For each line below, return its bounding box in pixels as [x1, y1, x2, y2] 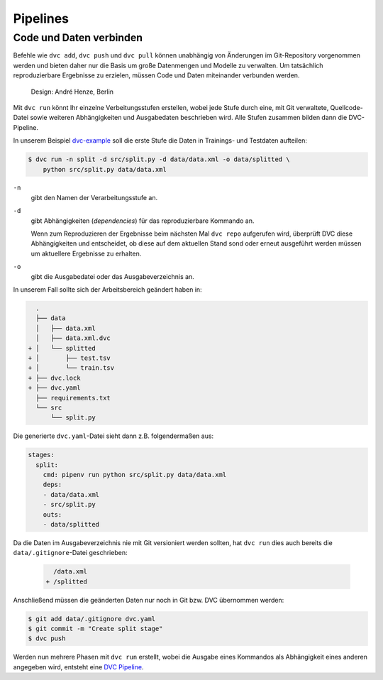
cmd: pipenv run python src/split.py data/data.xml [43, 471, 227, 479]
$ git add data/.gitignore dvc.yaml [28, 615, 156, 623]
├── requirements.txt [35, 394, 111, 402]
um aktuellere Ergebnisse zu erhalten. [30, 249, 142, 258]
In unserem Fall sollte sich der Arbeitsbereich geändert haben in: [13, 285, 202, 294]
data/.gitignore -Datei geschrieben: [13, 549, 128, 557]
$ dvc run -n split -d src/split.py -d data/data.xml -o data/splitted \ [28, 155, 290, 163]
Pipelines [13, 11, 70, 26]
